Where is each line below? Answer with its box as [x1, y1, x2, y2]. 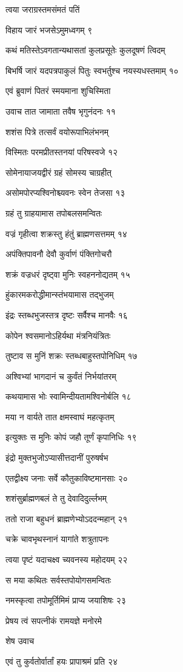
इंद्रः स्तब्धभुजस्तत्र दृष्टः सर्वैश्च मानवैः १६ [5, 308, 128, 321]
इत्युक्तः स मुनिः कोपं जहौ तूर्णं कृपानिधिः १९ [5, 431, 137, 443]
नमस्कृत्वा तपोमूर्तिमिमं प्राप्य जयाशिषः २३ [5, 594, 126, 606]
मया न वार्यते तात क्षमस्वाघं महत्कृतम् [5, 410, 115, 423]
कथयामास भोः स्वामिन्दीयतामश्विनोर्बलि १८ [5, 390, 131, 403]
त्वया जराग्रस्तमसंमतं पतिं [5, 3, 80, 15]
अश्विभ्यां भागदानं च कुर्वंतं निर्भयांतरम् [5, 369, 116, 382]
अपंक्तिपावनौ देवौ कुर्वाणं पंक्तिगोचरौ [5, 247, 112, 260]
